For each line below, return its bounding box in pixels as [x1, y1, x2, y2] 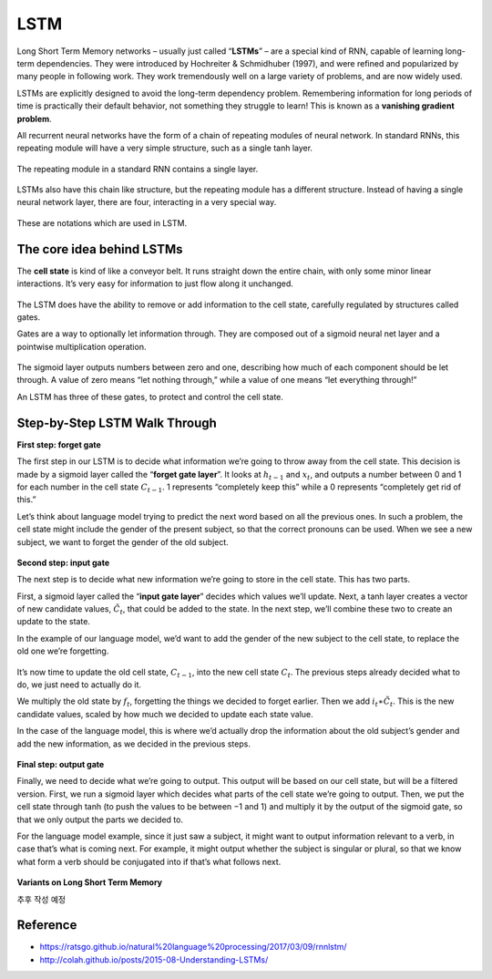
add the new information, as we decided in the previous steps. [16, 738, 251, 749]
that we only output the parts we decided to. [16, 814, 184, 825]
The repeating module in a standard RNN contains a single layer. [16, 163, 259, 174]
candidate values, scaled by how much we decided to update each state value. [16, 708, 313, 719]
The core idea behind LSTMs [16, 242, 183, 257]
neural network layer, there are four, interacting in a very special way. [16, 197, 277, 208]
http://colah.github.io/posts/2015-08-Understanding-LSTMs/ [39, 953, 269, 965]
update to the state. [16, 616, 91, 627]
